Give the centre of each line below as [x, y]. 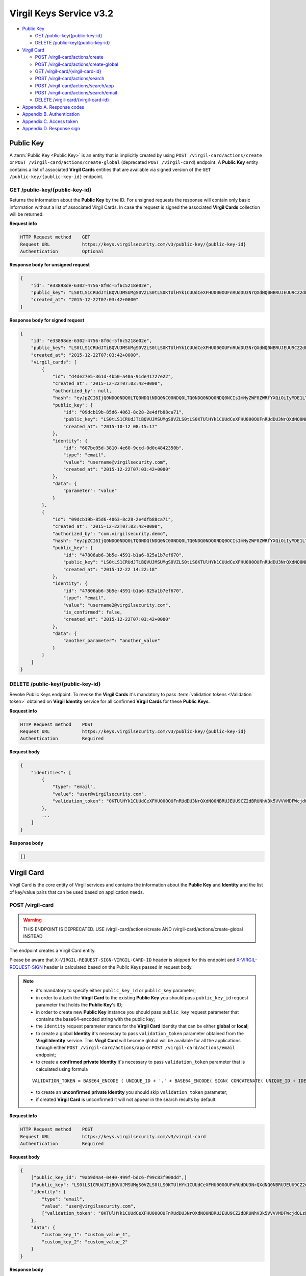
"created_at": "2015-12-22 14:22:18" [110, 569]
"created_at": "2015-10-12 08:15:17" [110, 426]
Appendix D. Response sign [51, 129]
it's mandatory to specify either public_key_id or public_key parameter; [116, 991]
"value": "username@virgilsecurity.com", [116, 462]
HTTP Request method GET [55, 237]
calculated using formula [62, 1069]
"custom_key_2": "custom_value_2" [85, 1242]
